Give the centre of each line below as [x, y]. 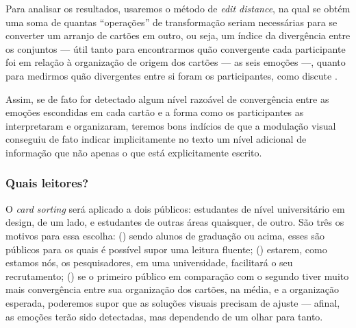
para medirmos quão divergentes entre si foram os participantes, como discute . [171, 75]
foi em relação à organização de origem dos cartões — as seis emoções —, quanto [176, 62]
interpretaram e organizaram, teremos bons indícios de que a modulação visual [171, 125]
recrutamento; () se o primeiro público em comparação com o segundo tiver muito [177, 276]
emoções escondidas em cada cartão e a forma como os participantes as [155, 112]
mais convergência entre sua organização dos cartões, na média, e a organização [172, 289]
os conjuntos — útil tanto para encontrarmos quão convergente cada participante [176, 48]
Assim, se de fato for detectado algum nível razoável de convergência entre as [167, 98]
